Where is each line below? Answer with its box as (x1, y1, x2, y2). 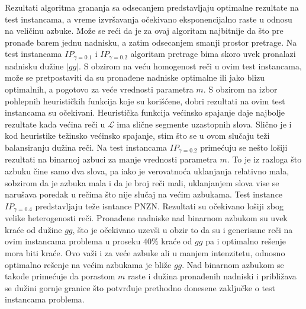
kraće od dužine (5, 223, 62, 235)
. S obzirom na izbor (203, 83, 278, 95)
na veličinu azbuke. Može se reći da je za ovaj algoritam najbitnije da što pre (5, 24, 284, 37)
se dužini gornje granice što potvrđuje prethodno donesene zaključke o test (5, 281, 276, 294)
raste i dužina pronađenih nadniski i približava (128, 270, 297, 282)
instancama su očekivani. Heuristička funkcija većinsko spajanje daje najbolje (5, 106, 285, 119)
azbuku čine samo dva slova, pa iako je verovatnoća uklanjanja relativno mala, (5, 165, 289, 177)
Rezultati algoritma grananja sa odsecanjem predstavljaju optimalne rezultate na (5, 1, 299, 13)
